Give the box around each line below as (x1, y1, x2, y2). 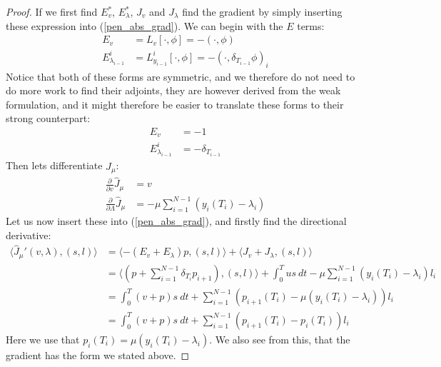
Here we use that (6, 331, 80, 346)
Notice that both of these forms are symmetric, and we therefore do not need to (6, 69, 355, 84)
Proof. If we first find (6, 4, 98, 19)
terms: (297, 18, 325, 33)
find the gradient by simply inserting (182, 4, 343, 19)
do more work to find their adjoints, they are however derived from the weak (6, 83, 341, 98)
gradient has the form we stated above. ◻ (6, 347, 190, 362)
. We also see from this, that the (209, 331, 350, 346)
